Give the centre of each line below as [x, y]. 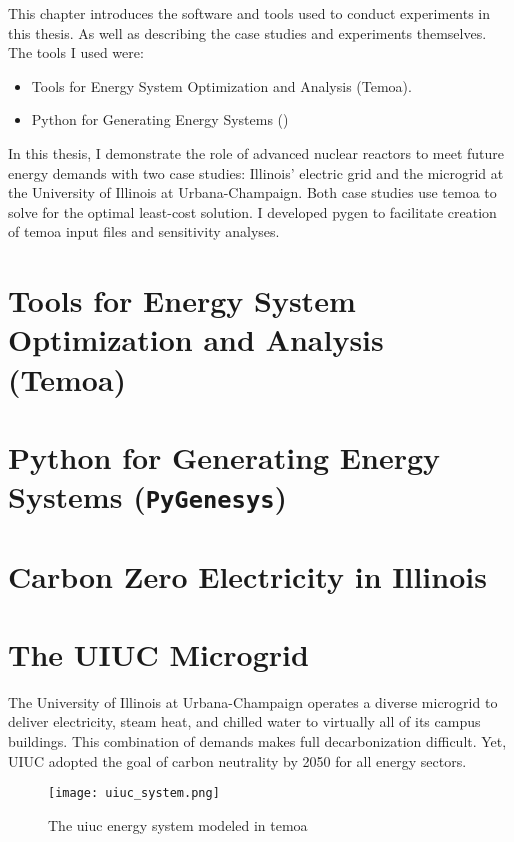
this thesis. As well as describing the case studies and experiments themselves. [247, 32]
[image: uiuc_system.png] [134, 793]
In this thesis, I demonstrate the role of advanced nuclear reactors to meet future [256, 152]
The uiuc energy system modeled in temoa [178, 824]
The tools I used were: [76, 52]
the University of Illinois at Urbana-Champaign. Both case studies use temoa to [252, 192]
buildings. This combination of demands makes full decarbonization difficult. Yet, [257, 741]
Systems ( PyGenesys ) [148, 496]
